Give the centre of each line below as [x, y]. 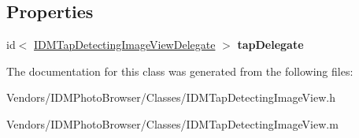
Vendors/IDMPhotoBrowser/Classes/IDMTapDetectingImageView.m [172, 123]
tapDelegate [270, 45]
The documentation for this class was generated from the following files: [180, 71]
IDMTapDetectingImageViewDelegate [125, 45]
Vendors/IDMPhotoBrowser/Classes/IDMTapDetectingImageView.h [171, 97]
